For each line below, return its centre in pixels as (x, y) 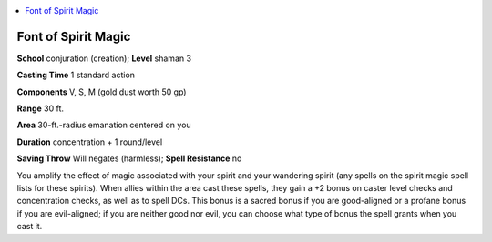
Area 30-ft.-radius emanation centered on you (104, 125)
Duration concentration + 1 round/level (90, 142)
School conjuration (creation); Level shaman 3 (104, 58)
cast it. (30, 227)
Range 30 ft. (40, 108)
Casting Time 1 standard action (76, 75)
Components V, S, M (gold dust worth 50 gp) (102, 92)
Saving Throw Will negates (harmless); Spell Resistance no (129, 158)
